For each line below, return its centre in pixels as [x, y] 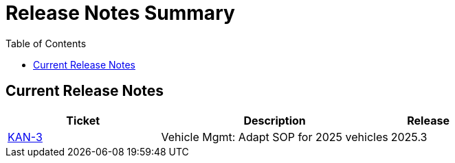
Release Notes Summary [120, 13]
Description [275, 120]
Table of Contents [46, 43]
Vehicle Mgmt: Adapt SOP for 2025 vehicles [275, 137]
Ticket [83, 120]
